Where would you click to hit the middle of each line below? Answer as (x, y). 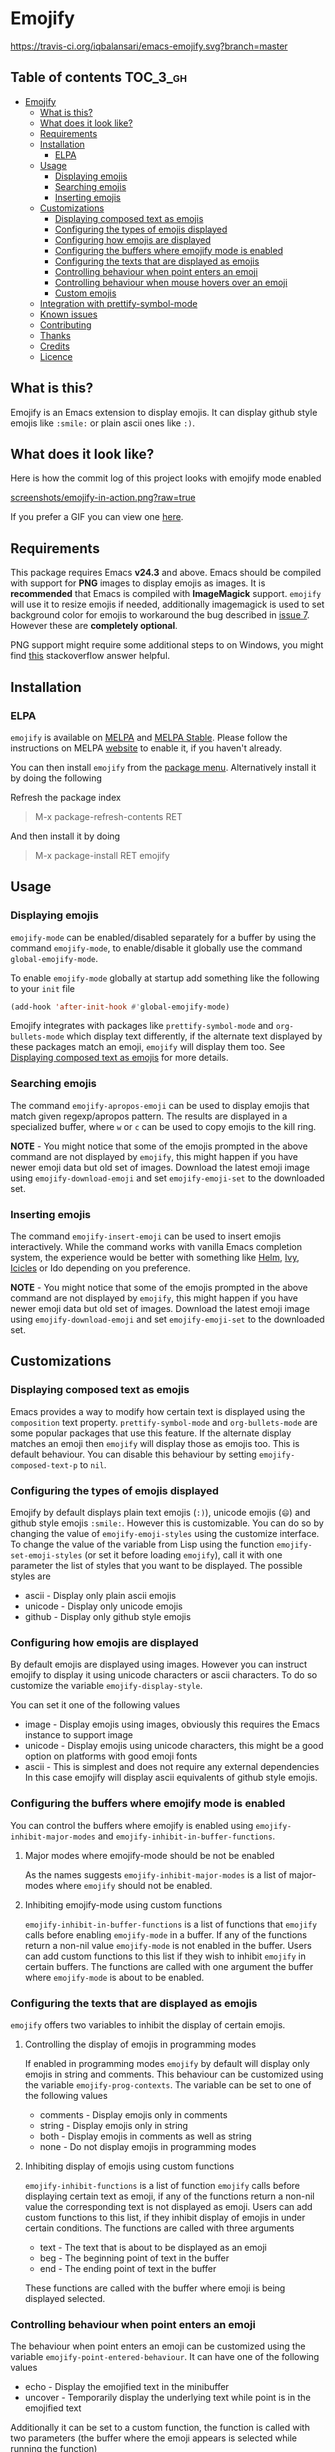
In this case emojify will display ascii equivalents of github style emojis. (171, 1778)
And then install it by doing (65, 836)
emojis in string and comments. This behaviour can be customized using (174, 2074)
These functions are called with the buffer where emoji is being (155, 2288)
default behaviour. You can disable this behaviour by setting (133, 1454)
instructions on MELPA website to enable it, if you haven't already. (146, 748)
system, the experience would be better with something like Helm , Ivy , (155, 1258)
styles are (31, 1576)
